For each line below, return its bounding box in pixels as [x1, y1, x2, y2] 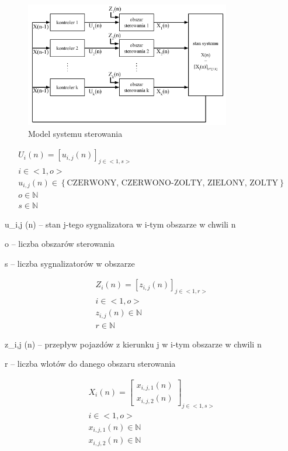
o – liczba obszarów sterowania [5, 237, 115, 250]
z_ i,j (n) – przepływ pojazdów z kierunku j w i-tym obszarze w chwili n [5, 338, 262, 350]
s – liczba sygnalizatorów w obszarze [5, 257, 135, 269]
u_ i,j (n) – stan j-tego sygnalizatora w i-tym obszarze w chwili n [5, 218, 236, 230]
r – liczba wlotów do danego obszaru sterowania [5, 357, 176, 370]
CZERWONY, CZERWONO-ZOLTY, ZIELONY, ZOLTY [67, 179, 279, 187]
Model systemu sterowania [28, 127, 123, 139]
